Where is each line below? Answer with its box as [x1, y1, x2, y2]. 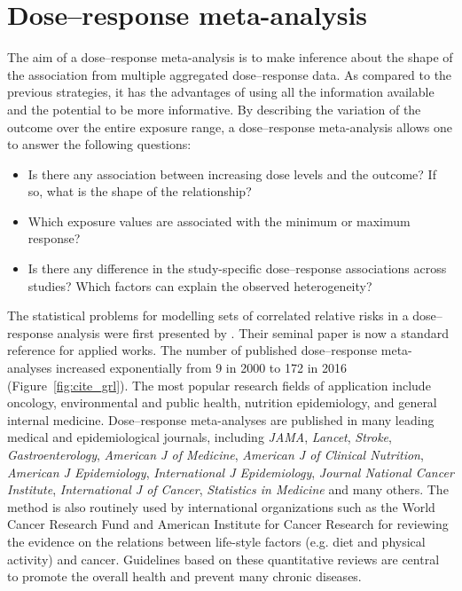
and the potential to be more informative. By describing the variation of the [7, 99, 421, 118]
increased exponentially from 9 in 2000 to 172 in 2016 [55, 359, 347, 377]
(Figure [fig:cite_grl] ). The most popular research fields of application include [7, 375, 431, 394]
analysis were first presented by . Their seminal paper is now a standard [57, 323, 449, 342]
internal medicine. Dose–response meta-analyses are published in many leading [7, 410, 435, 429]
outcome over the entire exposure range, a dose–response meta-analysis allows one [7, 117, 452, 136]
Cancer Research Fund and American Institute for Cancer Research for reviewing [7, 515, 449, 533]
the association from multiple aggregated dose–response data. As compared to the [7, 65, 452, 83]
